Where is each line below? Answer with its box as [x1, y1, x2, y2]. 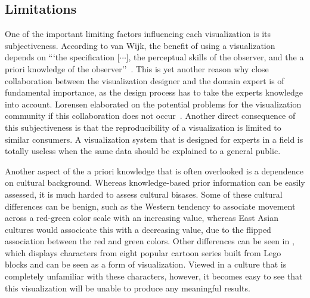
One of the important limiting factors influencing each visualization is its [5, 27, 271, 40]
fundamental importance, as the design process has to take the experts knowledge [5, 86, 303, 99]
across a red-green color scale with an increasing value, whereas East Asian [5, 211, 279, 224]
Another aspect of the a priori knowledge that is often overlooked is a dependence [5, 164, 303, 177]
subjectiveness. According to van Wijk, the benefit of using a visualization [5, 39, 275, 51]
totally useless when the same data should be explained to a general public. [5, 145, 281, 157]
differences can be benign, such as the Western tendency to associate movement [5, 199, 296, 212]
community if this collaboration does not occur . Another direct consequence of [5, 109, 296, 122]
